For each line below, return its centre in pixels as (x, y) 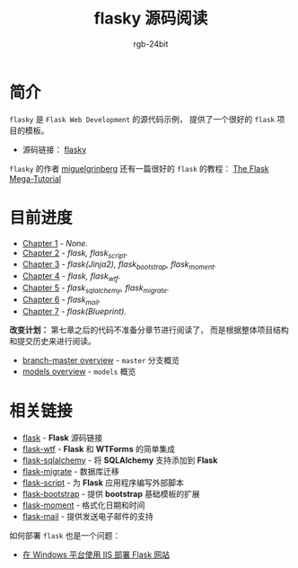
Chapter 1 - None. (55, 243)
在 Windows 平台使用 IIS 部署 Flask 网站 (96, 555)
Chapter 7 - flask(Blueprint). (74, 311)
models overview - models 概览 (79, 371)
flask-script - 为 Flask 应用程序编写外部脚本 (103, 483)
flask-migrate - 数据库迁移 (70, 471)
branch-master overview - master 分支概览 (101, 359)
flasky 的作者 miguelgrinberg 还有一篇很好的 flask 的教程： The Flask (139, 168)
